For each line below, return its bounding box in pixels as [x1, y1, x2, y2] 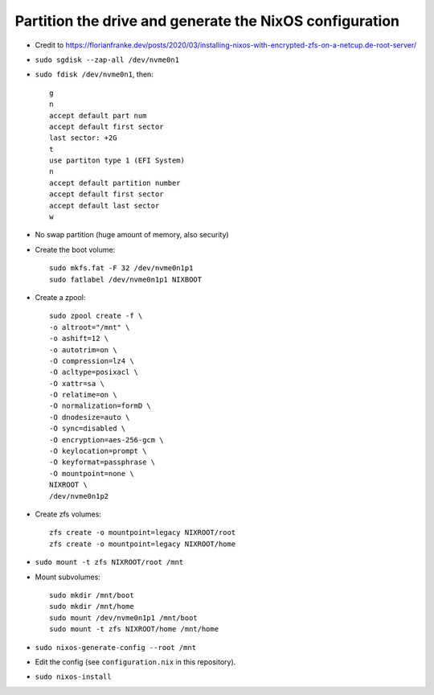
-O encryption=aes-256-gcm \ [49, 435, 164, 444]
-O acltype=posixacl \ [49, 368, 139, 377]
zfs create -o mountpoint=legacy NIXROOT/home [49, 539, 236, 549]
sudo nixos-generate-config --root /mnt [35, 643, 197, 652]
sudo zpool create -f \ [49, 311, 143, 321]
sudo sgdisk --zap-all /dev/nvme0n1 [35, 55, 180, 64]
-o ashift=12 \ [49, 334, 109, 343]
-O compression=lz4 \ [49, 356, 134, 365]
